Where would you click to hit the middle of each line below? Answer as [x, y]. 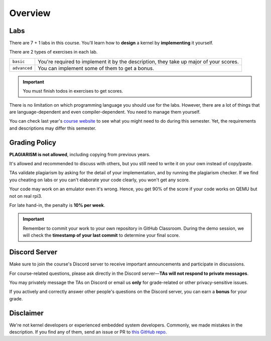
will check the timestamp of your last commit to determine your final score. [101, 235]
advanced [22, 68]
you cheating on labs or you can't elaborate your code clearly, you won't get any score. [100, 180]
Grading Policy [33, 142]
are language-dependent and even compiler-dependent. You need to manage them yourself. [105, 112]
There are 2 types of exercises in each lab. [53, 52]
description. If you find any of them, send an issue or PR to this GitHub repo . [88, 332]
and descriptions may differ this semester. [53, 128]
